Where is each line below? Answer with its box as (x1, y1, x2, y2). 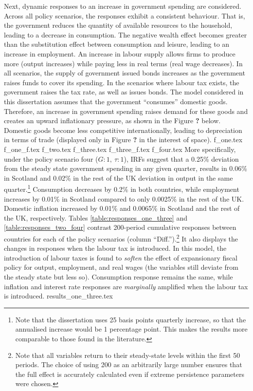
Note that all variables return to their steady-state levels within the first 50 (15, 350, 240, 360)
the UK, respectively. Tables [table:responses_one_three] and (4, 212, 187, 223)
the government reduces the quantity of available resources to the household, (4, 20, 233, 30)
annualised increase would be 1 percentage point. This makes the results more (15, 324, 248, 334)
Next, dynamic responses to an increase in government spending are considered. (4, 1, 241, 11)
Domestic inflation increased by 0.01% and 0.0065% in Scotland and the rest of (4, 203, 240, 213)
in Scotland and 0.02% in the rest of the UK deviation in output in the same (4, 172, 233, 183)
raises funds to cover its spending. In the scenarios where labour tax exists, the (4, 77, 239, 87)
